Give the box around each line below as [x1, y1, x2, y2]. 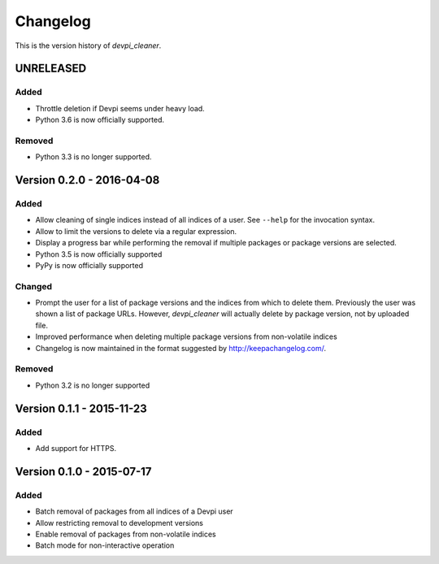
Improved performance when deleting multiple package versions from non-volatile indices [35, 332, 337, 341]
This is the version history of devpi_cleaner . [15, 41, 162, 50]
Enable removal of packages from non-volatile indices [35, 529, 216, 539]
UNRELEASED [15, 62, 87, 76]
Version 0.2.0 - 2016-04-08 [15, 173, 160, 187]
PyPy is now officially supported [35, 260, 144, 270]
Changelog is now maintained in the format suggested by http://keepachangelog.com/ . [35, 343, 327, 353]
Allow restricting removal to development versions [35, 518, 203, 527]
